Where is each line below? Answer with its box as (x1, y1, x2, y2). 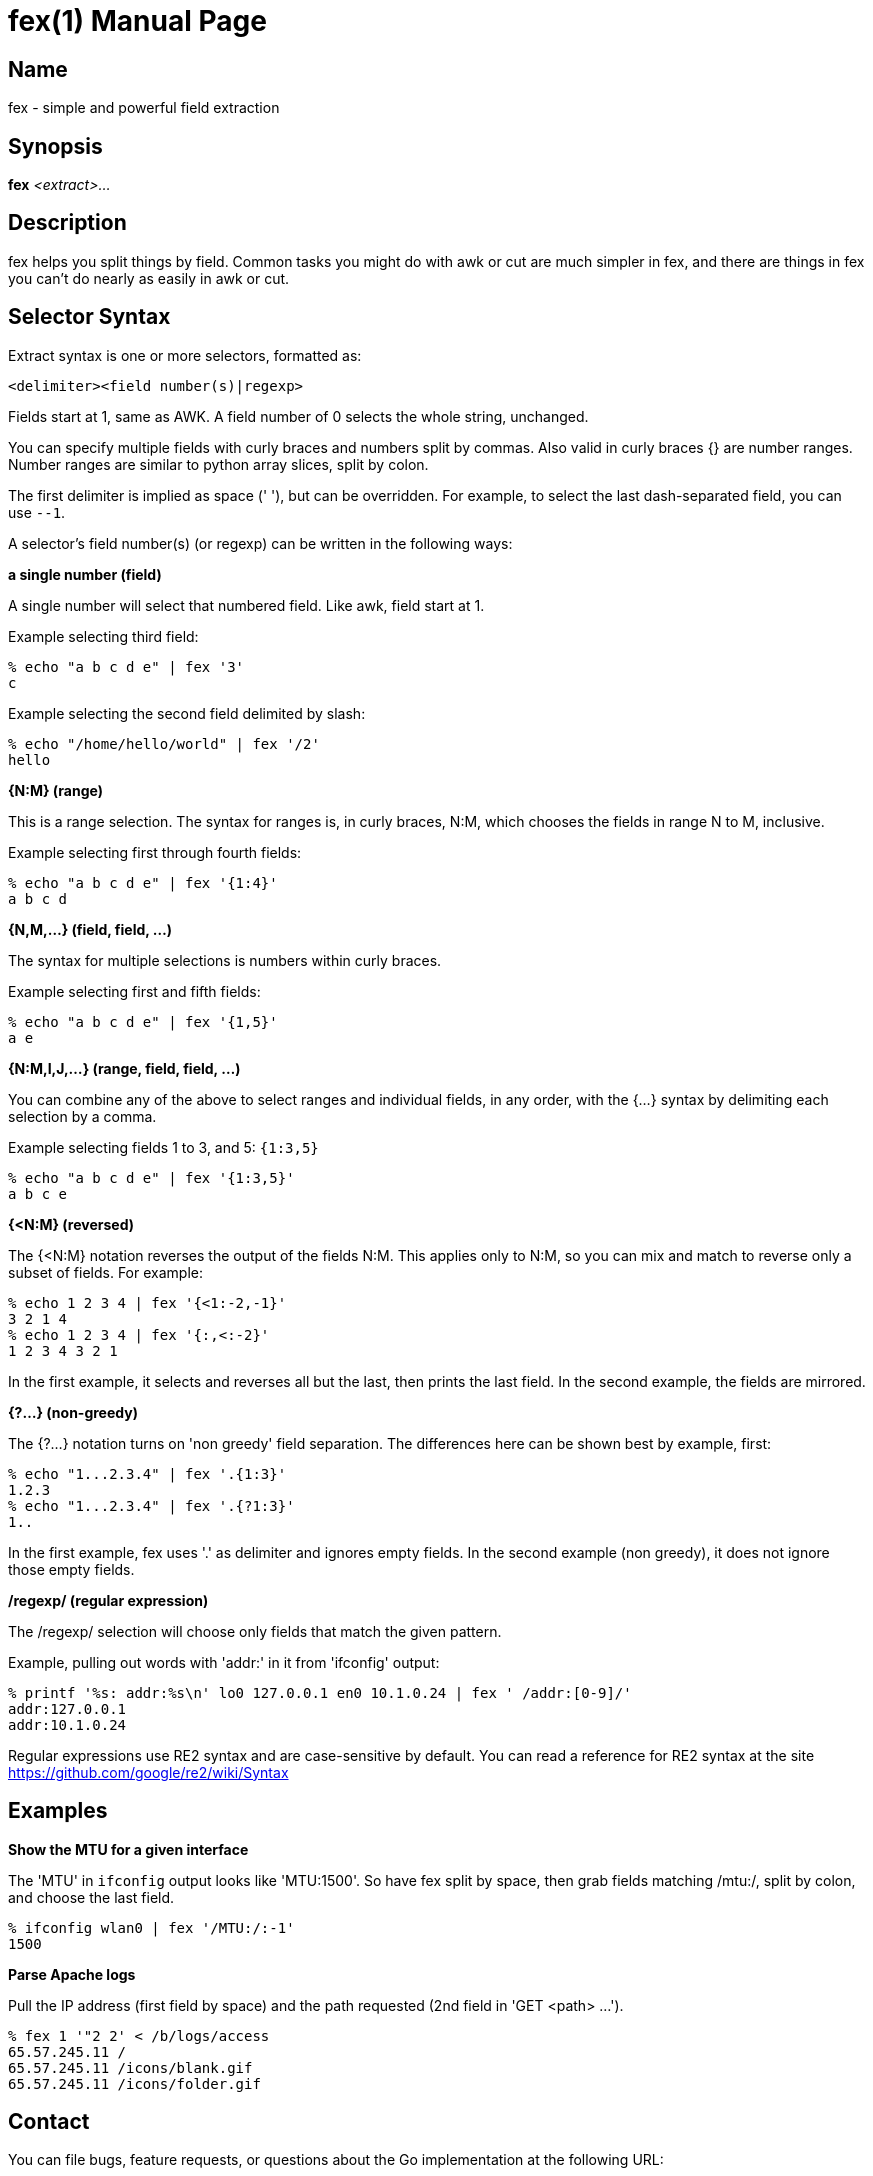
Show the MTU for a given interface (8, 1840, 249, 1858)
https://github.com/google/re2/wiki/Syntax (8, 1763, 289, 1781)
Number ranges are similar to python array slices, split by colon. (8, 455, 429, 473)
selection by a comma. (8, 1107, 157, 1125)
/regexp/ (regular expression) (8, 1591, 209, 1609)
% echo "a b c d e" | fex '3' (8, 658, 245, 675)
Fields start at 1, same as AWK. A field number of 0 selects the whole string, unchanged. (8, 407, 589, 425)
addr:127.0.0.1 (8, 1700, 127, 1717)
